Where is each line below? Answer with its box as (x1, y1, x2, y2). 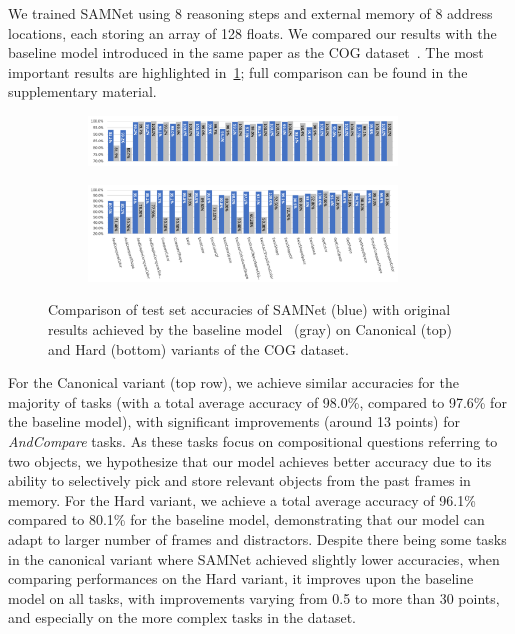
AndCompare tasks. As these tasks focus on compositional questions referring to (8, 430, 498, 451)
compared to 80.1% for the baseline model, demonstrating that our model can (8, 509, 485, 530)
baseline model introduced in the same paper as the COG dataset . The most (8, 42, 484, 63)
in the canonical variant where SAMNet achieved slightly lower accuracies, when (8, 548, 500, 569)
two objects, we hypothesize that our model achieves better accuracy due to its (8, 450, 492, 471)
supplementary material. (8, 81, 157, 102)
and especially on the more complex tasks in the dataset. (8, 607, 356, 628)
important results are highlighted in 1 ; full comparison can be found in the (8, 61, 468, 82)
